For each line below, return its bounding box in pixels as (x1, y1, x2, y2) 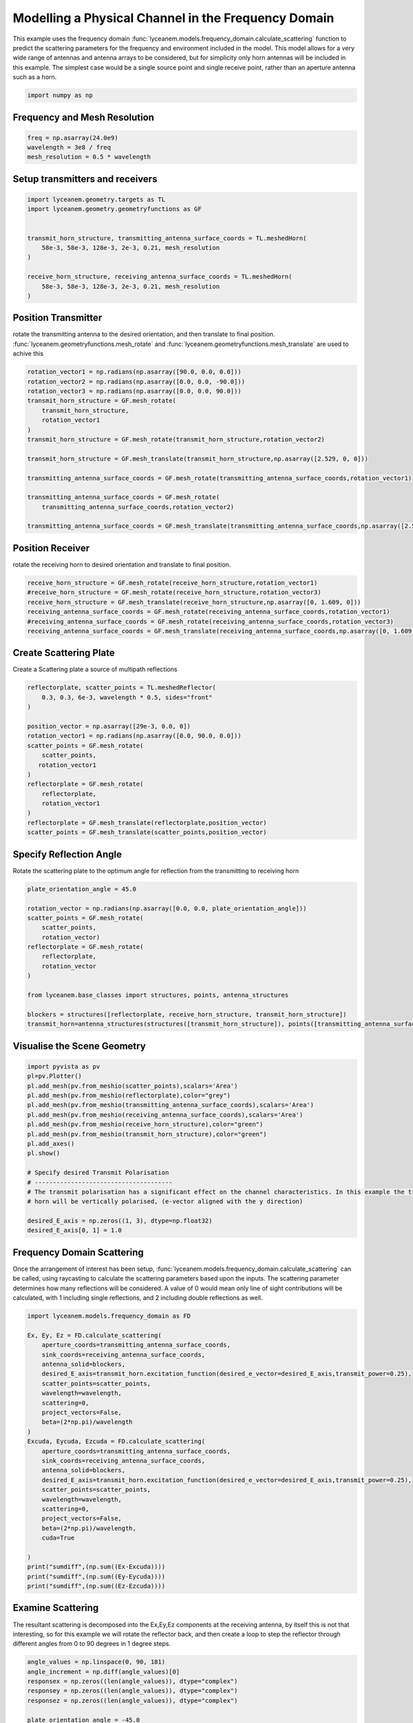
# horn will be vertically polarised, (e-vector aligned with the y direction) (27, 1198, 304, 1205)
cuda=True (41, 1534, 75, 1542)
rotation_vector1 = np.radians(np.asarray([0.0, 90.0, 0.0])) (27, 732, 242, 740)
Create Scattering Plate (12, 647, 115, 659)
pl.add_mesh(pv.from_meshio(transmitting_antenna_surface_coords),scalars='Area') (27, 1101, 315, 1109)
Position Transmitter (12, 312, 103, 324)
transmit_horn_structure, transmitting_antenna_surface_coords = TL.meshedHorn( (27, 234, 307, 242)
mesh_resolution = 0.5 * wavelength (27, 153, 151, 161)
